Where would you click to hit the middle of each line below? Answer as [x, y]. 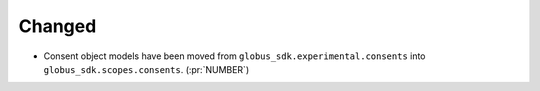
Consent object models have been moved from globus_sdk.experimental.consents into [234, 56]
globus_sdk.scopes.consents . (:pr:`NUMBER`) [146, 69]
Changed [57, 26]
